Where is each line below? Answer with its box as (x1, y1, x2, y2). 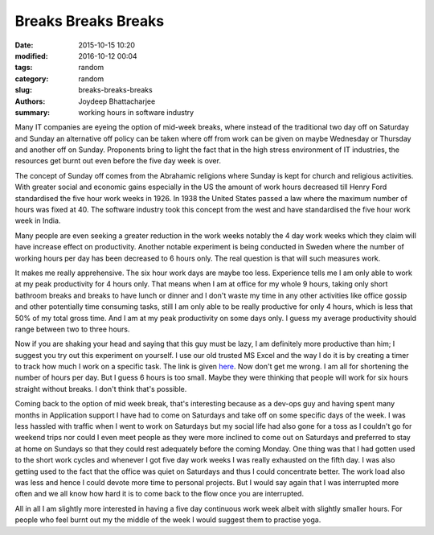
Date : (14, 40, 34, 50)
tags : (14, 63, 33, 72)
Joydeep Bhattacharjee (78, 97, 156, 106)
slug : (14, 85, 32, 95)
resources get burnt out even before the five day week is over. (14, 156, 221, 166)
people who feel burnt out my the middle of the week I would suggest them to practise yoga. (14, 515, 321, 525)
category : (14, 73, 49, 84)
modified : (14, 51, 48, 60)
